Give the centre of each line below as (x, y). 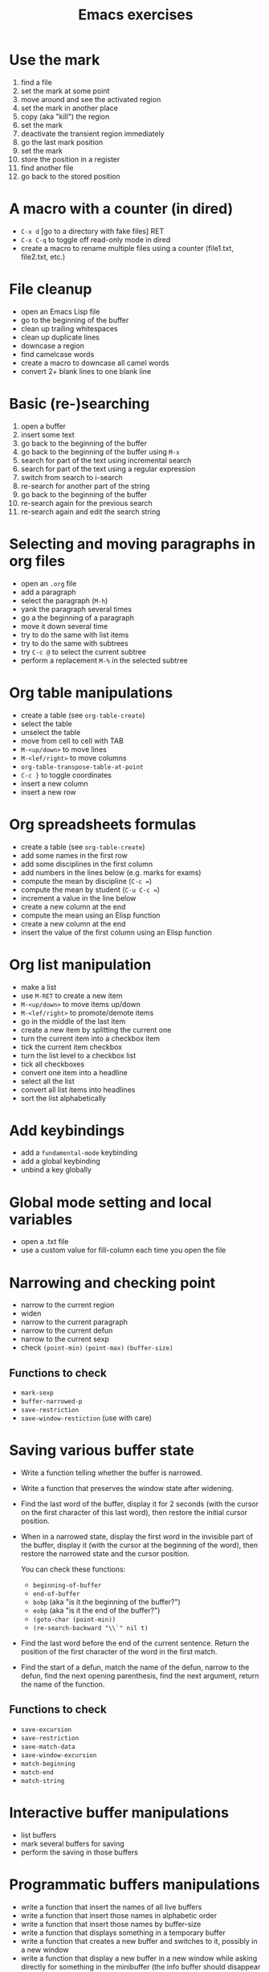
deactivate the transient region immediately (92, 134)
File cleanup (51, 289)
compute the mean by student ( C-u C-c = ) (90, 889)
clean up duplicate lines (60, 337)
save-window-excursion (59, 1755)
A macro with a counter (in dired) (121, 209)
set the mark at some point (65, 91)
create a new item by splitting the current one (96, 1029)
